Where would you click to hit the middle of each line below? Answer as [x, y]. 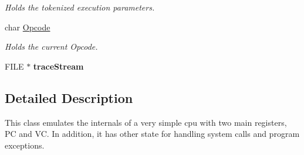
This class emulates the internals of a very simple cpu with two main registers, [146, 122]
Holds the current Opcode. [51, 46]
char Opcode [28, 27]
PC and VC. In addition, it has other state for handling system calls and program [152, 134]
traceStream [58, 66]
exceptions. [25, 145]
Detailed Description [69, 97]
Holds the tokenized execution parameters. [80, 7]
